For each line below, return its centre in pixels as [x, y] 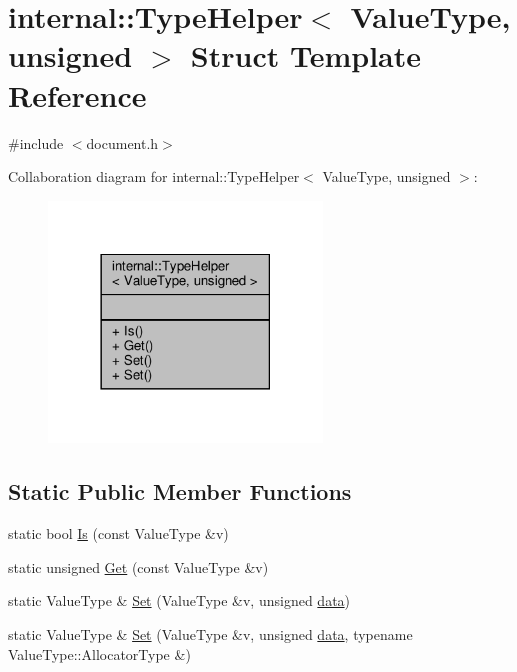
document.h [122, 142]
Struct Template [306, 55]
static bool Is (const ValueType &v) [118, 533]
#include [36, 142]
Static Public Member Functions [180, 491]
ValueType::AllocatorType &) [99, 653]
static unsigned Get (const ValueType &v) [138, 566]
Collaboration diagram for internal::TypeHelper [154, 176]
